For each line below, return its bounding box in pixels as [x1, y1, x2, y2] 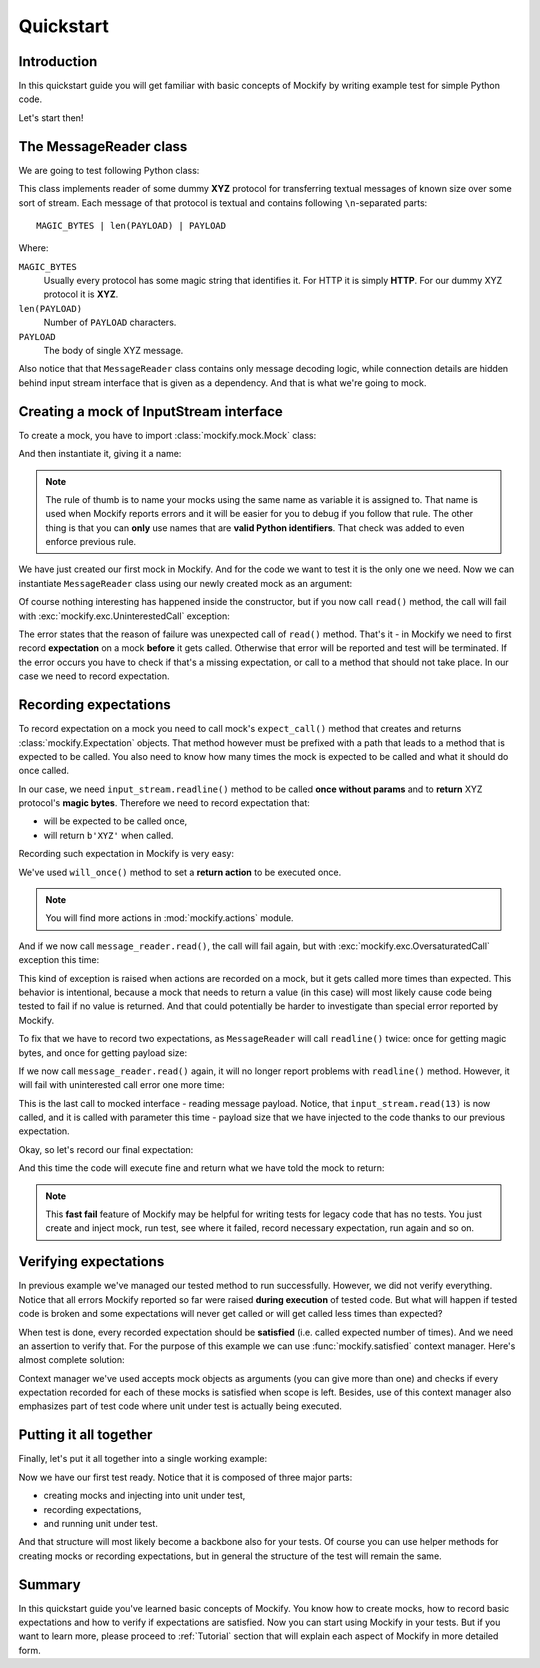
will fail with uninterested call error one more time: [18, 1079, 225, 1091]
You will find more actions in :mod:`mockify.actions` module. [45, 912, 294, 924]
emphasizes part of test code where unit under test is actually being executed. [18, 1400, 342, 1412]
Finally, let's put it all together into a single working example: [18, 1453, 268, 1465]
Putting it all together [18, 1426, 153, 1444]
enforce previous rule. [45, 536, 137, 548]
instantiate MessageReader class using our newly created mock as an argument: [18, 577, 353, 589]
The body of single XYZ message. [43, 345, 184, 357]
